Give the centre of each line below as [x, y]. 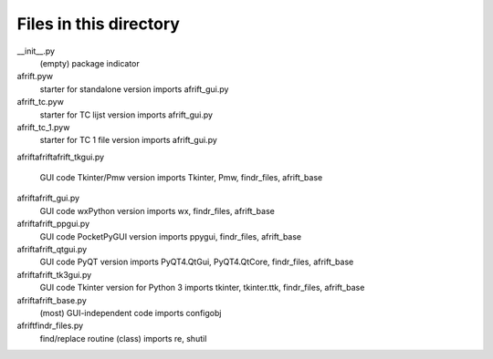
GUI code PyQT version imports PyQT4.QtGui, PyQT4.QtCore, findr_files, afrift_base [197, 262]
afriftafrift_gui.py [48, 198]
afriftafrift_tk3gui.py [54, 274]
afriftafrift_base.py [52, 300]
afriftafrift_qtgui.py [52, 250]
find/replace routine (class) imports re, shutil [123, 338]
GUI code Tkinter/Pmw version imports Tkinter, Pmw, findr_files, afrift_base [181, 178]
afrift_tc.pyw [40, 102]
